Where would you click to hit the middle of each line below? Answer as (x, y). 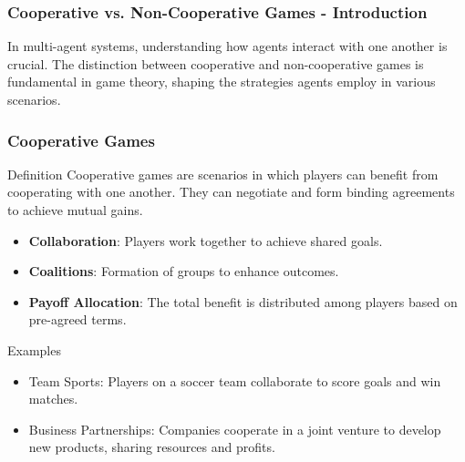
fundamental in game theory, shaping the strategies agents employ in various (222, 82)
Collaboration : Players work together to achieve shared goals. (206, 240)
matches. (53, 399)
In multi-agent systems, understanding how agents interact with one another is (227, 46)
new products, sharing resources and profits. (152, 447)
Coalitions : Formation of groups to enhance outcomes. (184, 271)
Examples (34, 349)
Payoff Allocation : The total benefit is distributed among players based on (243, 301)
